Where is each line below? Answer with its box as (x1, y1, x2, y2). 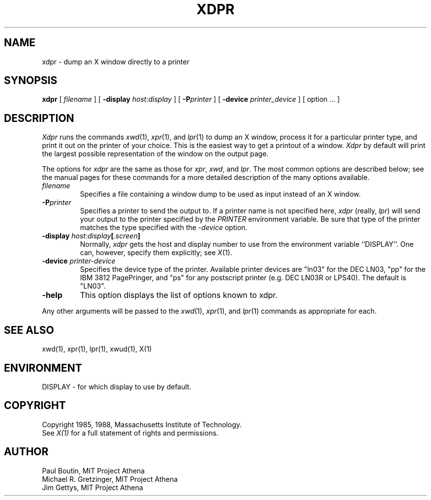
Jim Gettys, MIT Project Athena (42, 483, 143, 492)
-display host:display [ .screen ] (42, 232, 140, 240)
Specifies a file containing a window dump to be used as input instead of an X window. (80, 190, 361, 199)
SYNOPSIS (4, 74, 58, 87)
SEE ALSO (4, 324, 54, 336)
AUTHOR (4, 445, 49, 458)
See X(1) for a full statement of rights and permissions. (42, 428, 218, 437)
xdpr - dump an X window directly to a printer (42, 57, 189, 66)
